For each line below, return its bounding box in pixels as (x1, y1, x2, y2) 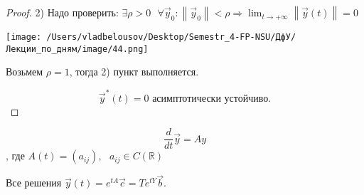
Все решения (6, 175, 62, 190)
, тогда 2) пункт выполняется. (69, 64, 199, 79)
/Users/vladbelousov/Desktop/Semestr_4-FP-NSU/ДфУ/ (46, 31, 296, 42)
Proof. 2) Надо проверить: (6, 5, 119, 20)
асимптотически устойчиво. (152, 93, 272, 104)
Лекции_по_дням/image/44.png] (6, 43, 149, 54)
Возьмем (6, 64, 43, 79)
